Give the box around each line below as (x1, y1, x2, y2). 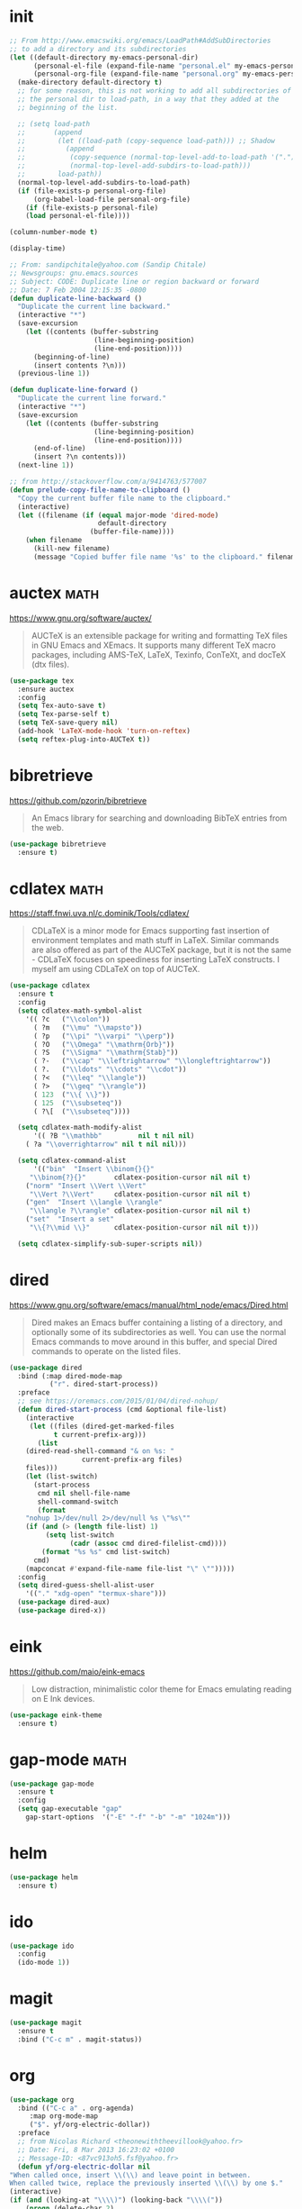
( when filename (25, 536, 83, 545)
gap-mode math (9, 1750, 128, 1769)
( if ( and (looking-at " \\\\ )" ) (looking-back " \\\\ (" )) (9, 2195, 223, 2204)
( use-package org (9, 2095, 75, 2104)
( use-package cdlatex (9, 981, 91, 990)
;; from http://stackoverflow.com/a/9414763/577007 (9, 477, 207, 486)
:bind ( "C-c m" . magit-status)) (17, 2034, 143, 2044)
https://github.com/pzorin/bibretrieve (9, 795, 147, 805)
